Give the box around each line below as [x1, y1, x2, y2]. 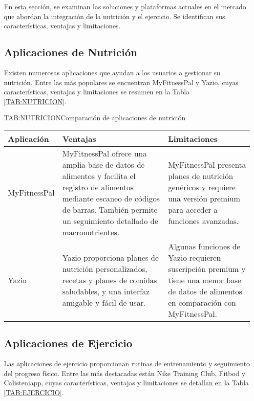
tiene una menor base [168, 274, 241, 286]
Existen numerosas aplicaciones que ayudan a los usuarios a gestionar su [4, 67, 221, 77]
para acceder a [168, 203, 218, 215]
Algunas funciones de [168, 240, 240, 252]
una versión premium [168, 192, 240, 204]
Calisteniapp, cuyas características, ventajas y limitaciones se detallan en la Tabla [4, 378, 249, 388]
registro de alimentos [62, 181, 134, 193]
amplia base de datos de [62, 158, 145, 170]
